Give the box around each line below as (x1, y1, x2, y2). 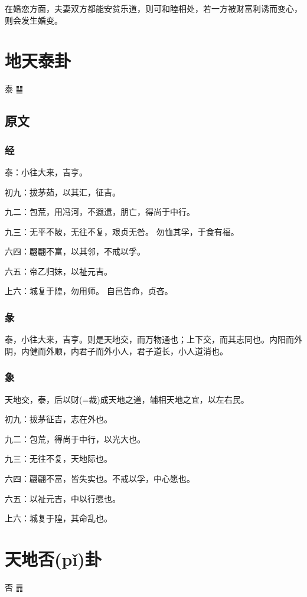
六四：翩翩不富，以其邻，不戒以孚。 (5, 245, 145, 257)
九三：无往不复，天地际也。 (5, 452, 112, 465)
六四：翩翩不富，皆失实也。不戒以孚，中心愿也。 (5, 472, 195, 485)
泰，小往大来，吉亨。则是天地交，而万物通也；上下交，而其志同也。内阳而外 (5, 333, 302, 345)
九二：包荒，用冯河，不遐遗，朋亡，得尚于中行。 (5, 205, 195, 218)
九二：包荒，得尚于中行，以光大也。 (5, 432, 145, 445)
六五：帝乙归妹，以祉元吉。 (5, 265, 112, 277)
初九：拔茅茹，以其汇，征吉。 (5, 185, 120, 198)
